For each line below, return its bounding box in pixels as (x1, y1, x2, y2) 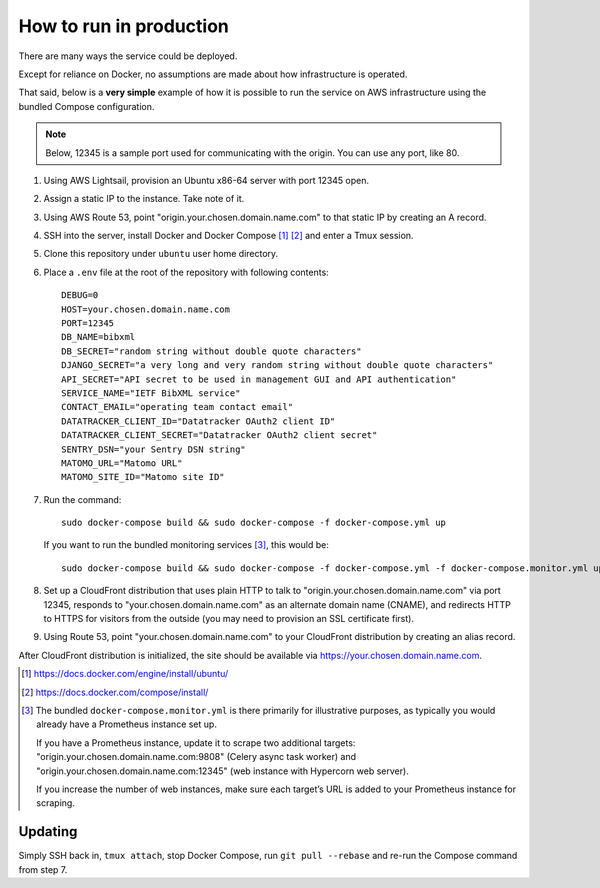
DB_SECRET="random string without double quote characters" (61, 345, 362, 357)
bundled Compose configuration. (18, 100, 155, 112)
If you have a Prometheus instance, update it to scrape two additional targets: (36, 736, 356, 749)
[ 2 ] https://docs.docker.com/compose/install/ (21, 686, 209, 698)
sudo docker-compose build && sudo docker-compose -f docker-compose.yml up (61, 517, 447, 529)
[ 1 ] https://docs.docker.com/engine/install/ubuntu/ (21, 668, 229, 680)
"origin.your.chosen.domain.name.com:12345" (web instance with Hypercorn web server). (36, 765, 409, 777)
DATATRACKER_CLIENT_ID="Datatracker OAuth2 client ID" (61, 415, 336, 427)
